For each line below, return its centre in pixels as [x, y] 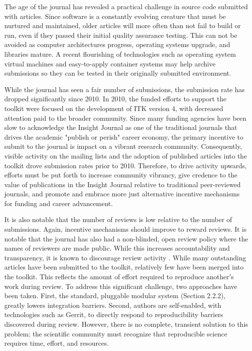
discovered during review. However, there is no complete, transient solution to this [126, 324]
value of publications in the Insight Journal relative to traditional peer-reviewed [123, 184]
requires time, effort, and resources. [57, 343]
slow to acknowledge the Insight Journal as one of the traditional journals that [121, 127]
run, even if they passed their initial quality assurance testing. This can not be [121, 35]
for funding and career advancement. [59, 203]
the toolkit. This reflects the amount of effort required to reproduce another [117, 277]
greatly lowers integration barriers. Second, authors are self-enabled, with [113, 305]
